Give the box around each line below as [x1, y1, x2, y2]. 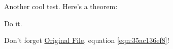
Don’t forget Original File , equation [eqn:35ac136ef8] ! [4, 35, 169, 45]
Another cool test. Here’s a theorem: [4, 1, 118, 11]
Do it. [4, 18, 22, 28]
